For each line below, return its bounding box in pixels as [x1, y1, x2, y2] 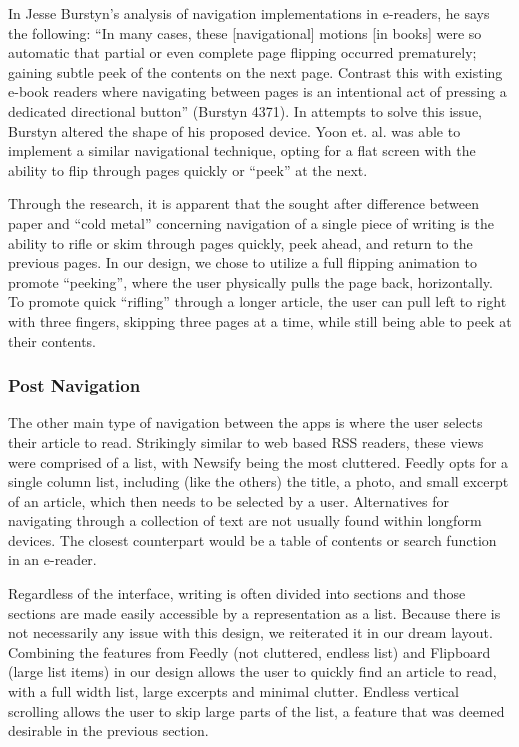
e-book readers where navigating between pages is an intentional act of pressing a [8, 81, 507, 102]
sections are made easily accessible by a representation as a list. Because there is [8, 602, 501, 623]
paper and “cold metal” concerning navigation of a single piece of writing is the [8, 212, 494, 233]
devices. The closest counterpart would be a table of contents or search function [8, 529, 497, 550]
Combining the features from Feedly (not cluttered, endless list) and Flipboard [8, 641, 491, 662]
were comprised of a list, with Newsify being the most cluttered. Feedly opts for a [8, 451, 509, 472]
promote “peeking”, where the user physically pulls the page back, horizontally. [8, 271, 493, 292]
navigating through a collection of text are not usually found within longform [8, 510, 482, 531]
